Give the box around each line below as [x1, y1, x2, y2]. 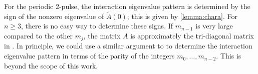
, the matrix [83, 30, 121, 40]
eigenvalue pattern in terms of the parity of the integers [4, 50, 175, 61]
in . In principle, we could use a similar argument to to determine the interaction [4, 40, 252, 51]
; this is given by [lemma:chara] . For [127, 10, 238, 21]
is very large [195, 20, 233, 31]
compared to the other [4, 30, 73, 40]
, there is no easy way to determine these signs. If [21, 20, 173, 31]
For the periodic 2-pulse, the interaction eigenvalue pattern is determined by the [4, 1, 250, 11]
